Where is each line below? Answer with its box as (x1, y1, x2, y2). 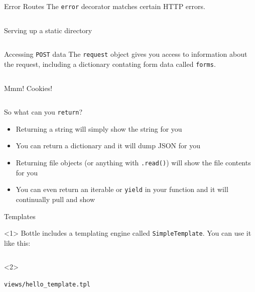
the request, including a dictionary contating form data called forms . (4, 58, 216, 69)
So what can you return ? (4, 107, 83, 117)
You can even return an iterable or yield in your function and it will (16, 184, 228, 194)
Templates (4, 211, 36, 221)
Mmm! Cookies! (4, 82, 53, 93)
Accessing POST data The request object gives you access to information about (4, 49, 247, 59)
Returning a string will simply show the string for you (16, 123, 182, 134)
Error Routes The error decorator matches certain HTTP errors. (4, 1, 205, 11)
